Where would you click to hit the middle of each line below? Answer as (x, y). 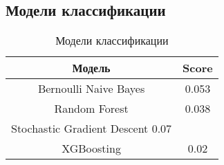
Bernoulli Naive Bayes (91, 89)
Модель (91, 68)
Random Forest (91, 109)
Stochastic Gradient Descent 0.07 (92, 129)
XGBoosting (91, 148)
